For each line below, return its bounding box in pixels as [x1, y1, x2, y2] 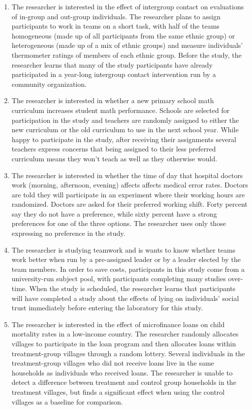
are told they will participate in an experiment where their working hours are [11, 189, 245, 199]
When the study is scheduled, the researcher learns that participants [29, 283, 236, 294]
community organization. [11, 78, 87, 89]
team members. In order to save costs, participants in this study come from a [11, 263, 245, 274]
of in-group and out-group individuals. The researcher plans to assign [11, 11, 220, 21]
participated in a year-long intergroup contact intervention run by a [11, 69, 216, 79]
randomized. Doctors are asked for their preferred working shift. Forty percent [11, 199, 248, 209]
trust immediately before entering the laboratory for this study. [11, 302, 203, 313]
